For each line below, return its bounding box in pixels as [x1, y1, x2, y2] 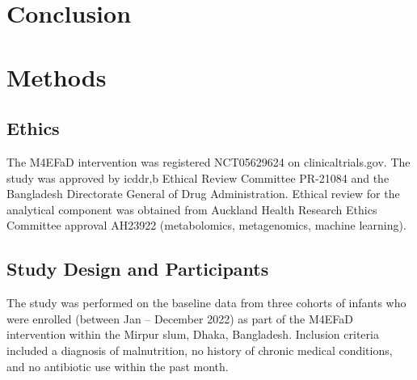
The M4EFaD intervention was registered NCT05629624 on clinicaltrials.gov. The [6, 153, 411, 170]
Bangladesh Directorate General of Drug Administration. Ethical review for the [6, 185, 400, 202]
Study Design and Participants [6, 256, 269, 281]
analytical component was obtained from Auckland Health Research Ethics [6, 201, 377, 217]
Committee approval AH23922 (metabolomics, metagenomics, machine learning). [6, 217, 406, 234]
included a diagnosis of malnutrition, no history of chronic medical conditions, [6, 341, 393, 358]
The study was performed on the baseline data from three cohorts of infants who [6, 294, 406, 311]
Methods [6, 60, 107, 93]
